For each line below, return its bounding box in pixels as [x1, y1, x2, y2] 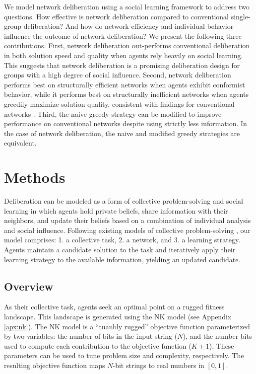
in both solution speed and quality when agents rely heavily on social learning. [4, 50, 243, 60]
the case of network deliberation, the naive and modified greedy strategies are [4, 128, 240, 138]
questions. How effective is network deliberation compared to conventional [4, 11, 229, 21]
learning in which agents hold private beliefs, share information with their [4, 205, 228, 216]
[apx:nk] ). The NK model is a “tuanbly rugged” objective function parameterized [4, 321, 250, 331]
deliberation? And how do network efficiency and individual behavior [23, 21, 234, 31]
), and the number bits [183, 331, 252, 341]
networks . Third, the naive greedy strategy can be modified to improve [4, 108, 222, 119]
